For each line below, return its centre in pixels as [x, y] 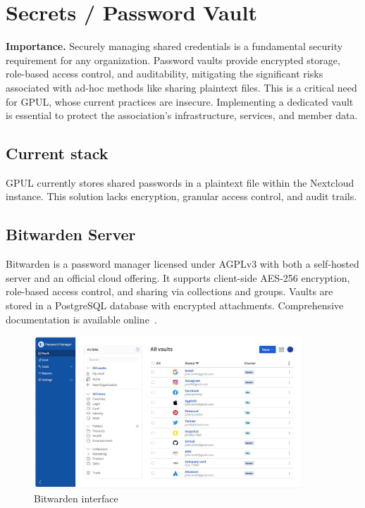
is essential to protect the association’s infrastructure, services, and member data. [182, 115]
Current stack [57, 153]
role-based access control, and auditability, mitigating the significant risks [165, 74]
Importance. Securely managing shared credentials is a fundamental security [174, 46]
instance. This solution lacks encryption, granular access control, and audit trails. [181, 196]
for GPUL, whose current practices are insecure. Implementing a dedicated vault [180, 101]
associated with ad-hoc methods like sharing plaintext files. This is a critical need [181, 87]
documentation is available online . [81, 319]
